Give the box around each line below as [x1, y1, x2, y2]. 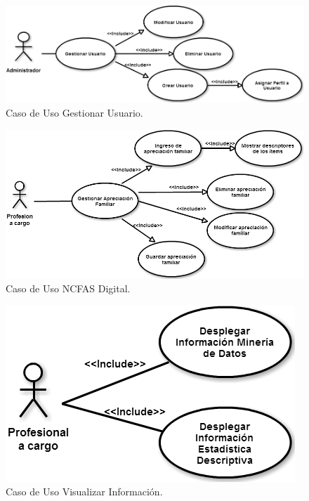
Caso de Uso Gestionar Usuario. [6, 105, 143, 120]
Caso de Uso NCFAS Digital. [6, 281, 131, 296]
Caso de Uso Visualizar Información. [6, 484, 163, 499]
